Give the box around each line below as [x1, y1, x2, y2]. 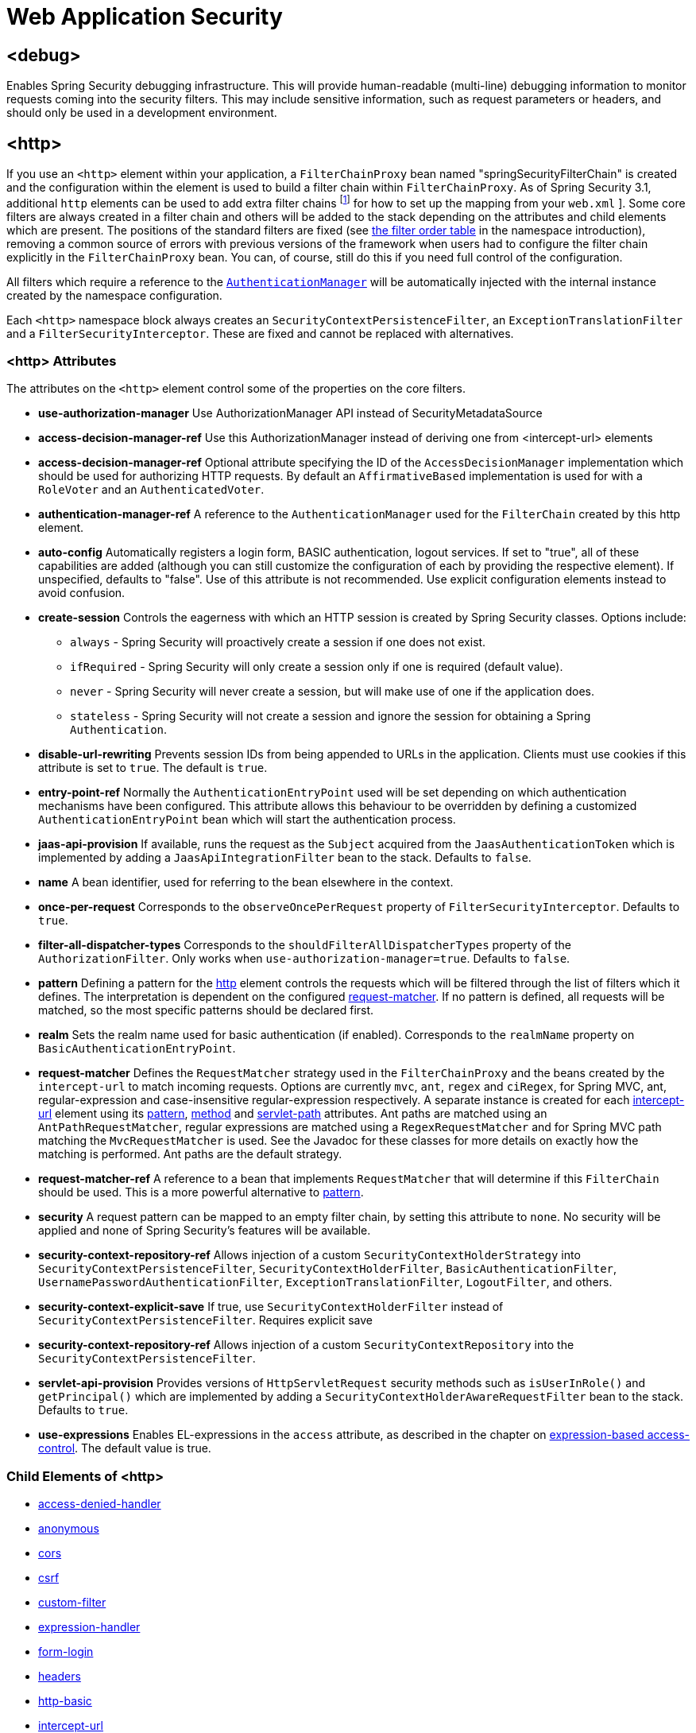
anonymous [38, 1522, 99, 1536]
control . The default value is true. [38, 1441, 211, 1456]
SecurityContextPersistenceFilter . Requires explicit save [38, 1313, 373, 1328]
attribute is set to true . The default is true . [38, 761, 268, 775]
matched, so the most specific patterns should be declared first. [38, 1003, 374, 1018]
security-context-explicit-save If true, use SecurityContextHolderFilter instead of [38, 1300, 504, 1314]
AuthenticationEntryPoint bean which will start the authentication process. [38, 812, 456, 827]
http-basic [38, 1694, 92, 1708]
